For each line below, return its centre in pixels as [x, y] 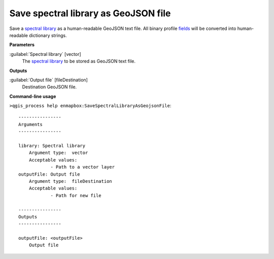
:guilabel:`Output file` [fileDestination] [49, 80]
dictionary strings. [48, 35]
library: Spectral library [52, 146]
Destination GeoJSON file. [49, 87]
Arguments [30, 124]
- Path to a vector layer [83, 167]
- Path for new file [76, 195]
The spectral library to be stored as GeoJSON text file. [79, 61]
